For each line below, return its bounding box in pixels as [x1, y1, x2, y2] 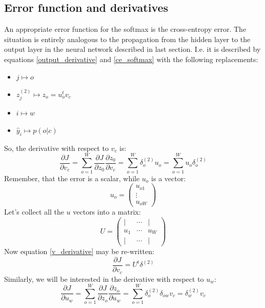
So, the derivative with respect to [4, 142, 109, 153]
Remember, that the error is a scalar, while [4, 172, 140, 183]
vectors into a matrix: [73, 206, 141, 217]
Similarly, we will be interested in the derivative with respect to [4, 273, 204, 284]
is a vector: [151, 172, 186, 183]
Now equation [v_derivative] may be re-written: [4, 246, 154, 257]
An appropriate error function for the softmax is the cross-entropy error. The [4, 24, 247, 34]
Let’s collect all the [4, 206, 64, 217]
